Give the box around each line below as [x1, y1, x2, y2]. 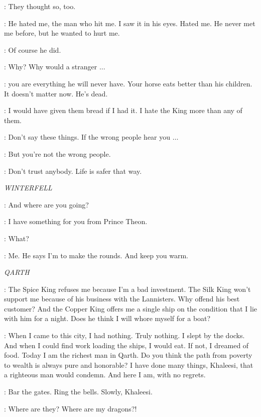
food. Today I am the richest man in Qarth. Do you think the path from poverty [4, 350, 252, 360]
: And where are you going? [4, 199, 89, 210]
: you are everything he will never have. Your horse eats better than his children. [4, 78, 252, 88]
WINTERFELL [4, 182, 52, 193]
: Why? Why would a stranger [4, 61, 97, 72]
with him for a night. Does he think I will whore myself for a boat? [4, 313, 211, 324]
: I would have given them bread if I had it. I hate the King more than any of [4, 105, 242, 116]
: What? [4, 233, 29, 243]
